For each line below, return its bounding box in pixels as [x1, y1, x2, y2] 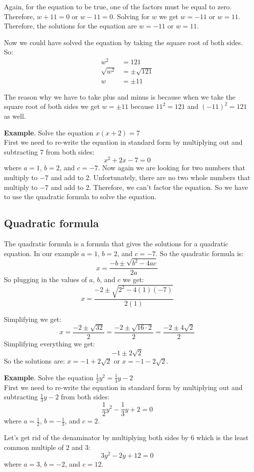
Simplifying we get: [4, 314, 62, 324]
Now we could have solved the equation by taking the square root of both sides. [4, 37, 243, 47]
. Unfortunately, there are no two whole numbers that [89, 172, 251, 182]
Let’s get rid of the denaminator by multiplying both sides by [4, 432, 188, 442]
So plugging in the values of [4, 274, 87, 285]
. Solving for [113, 11, 150, 21]
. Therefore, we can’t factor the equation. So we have [89, 182, 248, 192]
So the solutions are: [4, 356, 65, 366]
